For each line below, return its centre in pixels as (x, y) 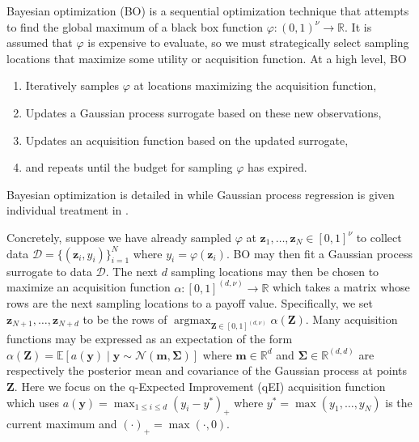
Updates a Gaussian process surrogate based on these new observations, (203, 112)
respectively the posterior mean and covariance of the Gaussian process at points (207, 370)
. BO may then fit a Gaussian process (319, 253)
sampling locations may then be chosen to (275, 271)
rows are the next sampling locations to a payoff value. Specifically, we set (190, 303)
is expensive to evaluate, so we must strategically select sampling (248, 42)
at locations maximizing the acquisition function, (255, 85)
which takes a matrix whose (341, 287)
